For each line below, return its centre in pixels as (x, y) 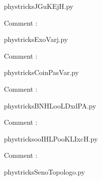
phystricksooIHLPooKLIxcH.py (51, 138)
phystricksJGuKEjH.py (39, 6)
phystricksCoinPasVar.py (41, 72)
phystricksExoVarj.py (36, 39)
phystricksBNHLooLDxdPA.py (50, 105)
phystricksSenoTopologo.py (45, 171)
